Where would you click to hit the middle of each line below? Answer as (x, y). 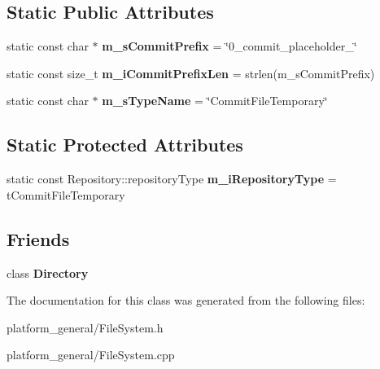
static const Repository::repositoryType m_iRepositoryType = (172, 179)
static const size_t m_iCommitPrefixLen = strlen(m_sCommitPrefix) (191, 73)
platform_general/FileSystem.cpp (91, 355)
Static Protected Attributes (125, 145)
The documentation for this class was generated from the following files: (186, 300)
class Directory (48, 272)
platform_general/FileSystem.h (85, 327)
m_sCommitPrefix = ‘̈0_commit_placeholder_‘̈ (229, 46)
